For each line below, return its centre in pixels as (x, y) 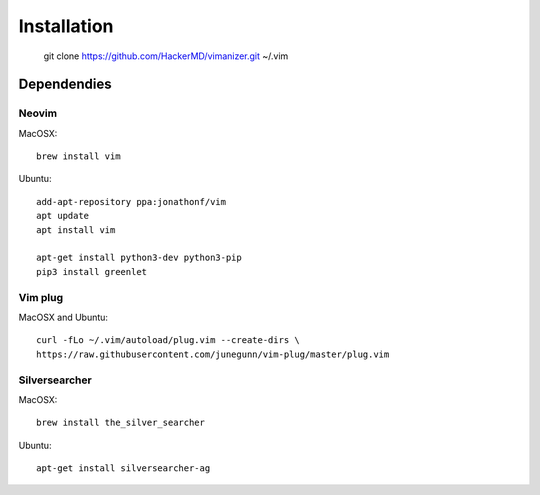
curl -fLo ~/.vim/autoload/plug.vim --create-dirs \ (168, 340)
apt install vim (76, 229)
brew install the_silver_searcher (120, 423)
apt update (63, 216)
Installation (66, 26)
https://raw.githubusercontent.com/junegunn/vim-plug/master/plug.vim (213, 354)
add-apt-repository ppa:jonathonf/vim (131, 201)
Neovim (38, 113)
